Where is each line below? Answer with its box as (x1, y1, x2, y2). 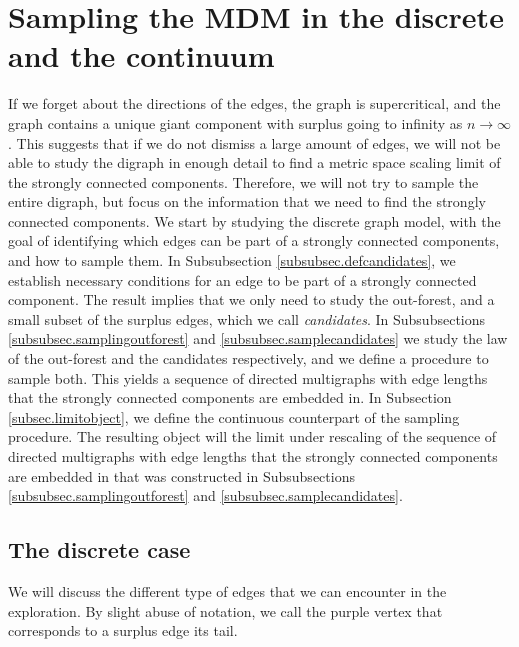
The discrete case (8, 534, 191, 565)
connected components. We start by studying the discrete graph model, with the (8, 210, 501, 231)
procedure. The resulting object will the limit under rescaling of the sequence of (8, 426, 497, 447)
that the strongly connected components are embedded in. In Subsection (8, 387, 452, 408)
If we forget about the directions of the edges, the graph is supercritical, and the (8, 93, 501, 114)
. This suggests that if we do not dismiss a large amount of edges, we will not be (8, 132, 501, 153)
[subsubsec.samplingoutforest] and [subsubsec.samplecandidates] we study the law (8, 328, 508, 349)
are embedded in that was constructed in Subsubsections (8, 465, 355, 486)
